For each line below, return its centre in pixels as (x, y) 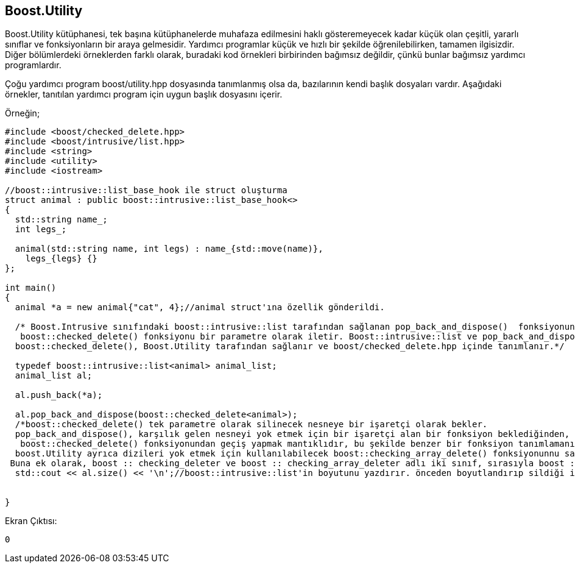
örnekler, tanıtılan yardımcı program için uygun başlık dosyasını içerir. (144, 94)
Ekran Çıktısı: (31, 521)
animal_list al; (54, 376)
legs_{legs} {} (61, 259)
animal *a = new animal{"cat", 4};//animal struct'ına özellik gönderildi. (200, 307)
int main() (31, 288)
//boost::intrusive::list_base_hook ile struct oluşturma (146, 190)
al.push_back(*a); (59, 395)
